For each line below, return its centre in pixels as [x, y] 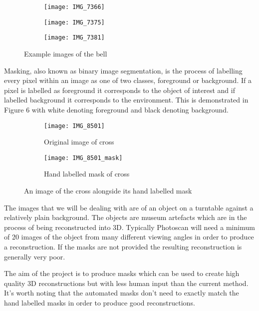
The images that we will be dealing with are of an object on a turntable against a [129, 207]
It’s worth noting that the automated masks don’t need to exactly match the [122, 293]
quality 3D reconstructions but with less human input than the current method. [126, 283]
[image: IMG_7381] [74, 38]
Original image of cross [79, 142]
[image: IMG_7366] [74, 7]
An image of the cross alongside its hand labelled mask [108, 191]
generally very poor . [35, 256]
